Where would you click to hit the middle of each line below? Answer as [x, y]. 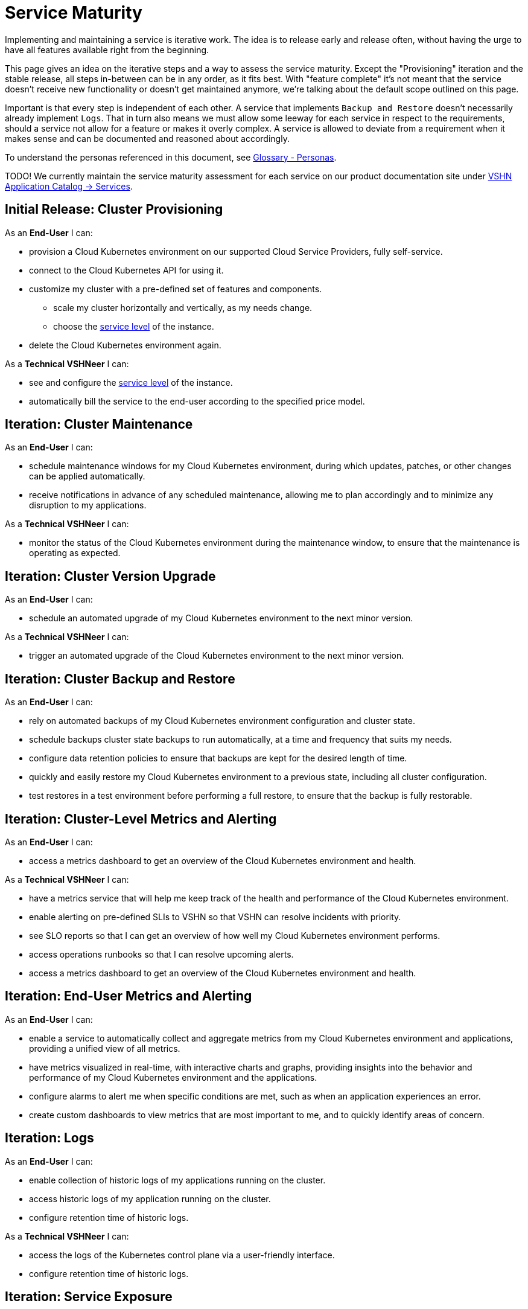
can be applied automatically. [87, 476]
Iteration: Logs [49, 1138]
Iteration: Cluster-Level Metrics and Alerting [141, 819]
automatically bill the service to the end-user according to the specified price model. [197, 401]
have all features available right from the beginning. [107, 50]
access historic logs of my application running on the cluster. [150, 1199]
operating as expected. [75, 553]
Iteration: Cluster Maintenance [99, 424]
